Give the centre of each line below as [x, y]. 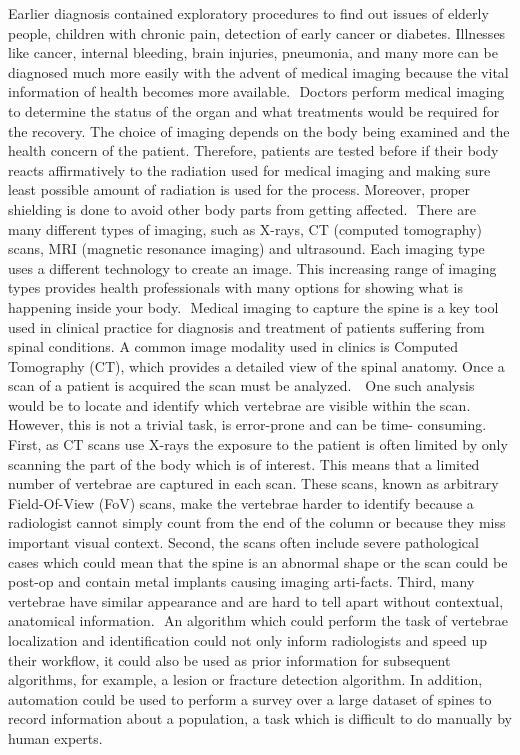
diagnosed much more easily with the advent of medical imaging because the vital [258, 71]
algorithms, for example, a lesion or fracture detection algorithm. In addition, [245, 679]
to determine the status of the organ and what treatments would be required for [254, 110]
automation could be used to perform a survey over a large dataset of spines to [250, 698]
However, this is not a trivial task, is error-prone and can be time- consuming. [247, 424]
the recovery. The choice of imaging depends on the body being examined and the [259, 130]
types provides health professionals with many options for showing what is [235, 287]
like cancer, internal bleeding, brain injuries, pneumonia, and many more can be [253, 52]
